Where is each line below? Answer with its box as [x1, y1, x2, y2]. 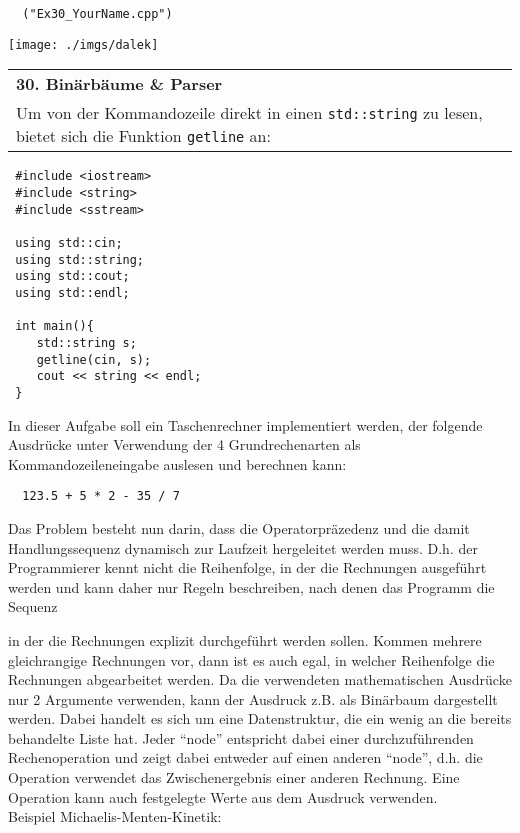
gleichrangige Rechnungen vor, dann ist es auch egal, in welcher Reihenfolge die [8, 649, 495, 670]
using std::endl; [15, 285, 130, 300]
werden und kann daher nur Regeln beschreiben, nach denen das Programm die [8, 576, 495, 597]
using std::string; [15, 252, 145, 267]
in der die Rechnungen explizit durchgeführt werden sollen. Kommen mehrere [8, 629, 482, 650]
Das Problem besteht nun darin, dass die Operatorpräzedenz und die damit [8, 517, 470, 538]
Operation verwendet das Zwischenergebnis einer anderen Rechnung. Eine [8, 767, 460, 788]
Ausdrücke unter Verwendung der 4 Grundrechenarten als [8, 434, 361, 455]
